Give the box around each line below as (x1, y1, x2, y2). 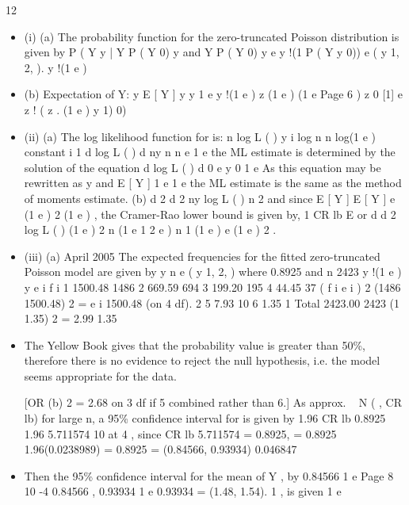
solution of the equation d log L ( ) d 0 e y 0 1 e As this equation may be (24, 159, 381, 175)
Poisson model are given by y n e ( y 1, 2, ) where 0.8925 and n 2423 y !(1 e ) (24, 263, 402, 280)
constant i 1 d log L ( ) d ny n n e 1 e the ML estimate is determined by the (24, 143, 396, 160)
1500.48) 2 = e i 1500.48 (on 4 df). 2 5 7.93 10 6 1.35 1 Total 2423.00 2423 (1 (24, 294, 400, 311)
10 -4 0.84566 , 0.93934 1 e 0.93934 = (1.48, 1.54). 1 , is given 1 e (24, 483, 342, 499)
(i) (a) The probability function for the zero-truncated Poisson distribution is (24, 28, 399, 44)
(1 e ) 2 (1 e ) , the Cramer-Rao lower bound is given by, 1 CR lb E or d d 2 (24, 205, 396, 222)
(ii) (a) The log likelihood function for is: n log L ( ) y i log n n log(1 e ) (24, 128, 377, 144)
